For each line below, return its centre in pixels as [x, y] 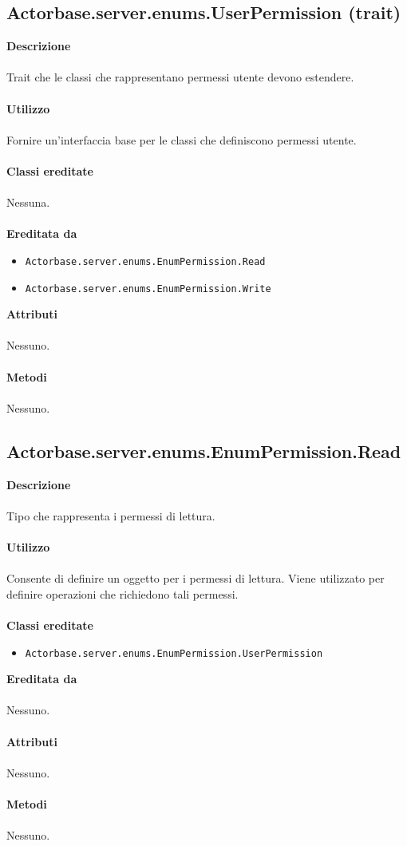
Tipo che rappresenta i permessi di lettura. [111, 515]
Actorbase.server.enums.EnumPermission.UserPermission [174, 653]
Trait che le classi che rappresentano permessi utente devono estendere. [180, 77]
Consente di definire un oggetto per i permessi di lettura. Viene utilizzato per [196, 578]
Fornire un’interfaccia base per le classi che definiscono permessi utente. [182, 139]
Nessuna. [28, 202]
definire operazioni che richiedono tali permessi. [122, 593]
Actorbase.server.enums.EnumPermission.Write [148, 289]
